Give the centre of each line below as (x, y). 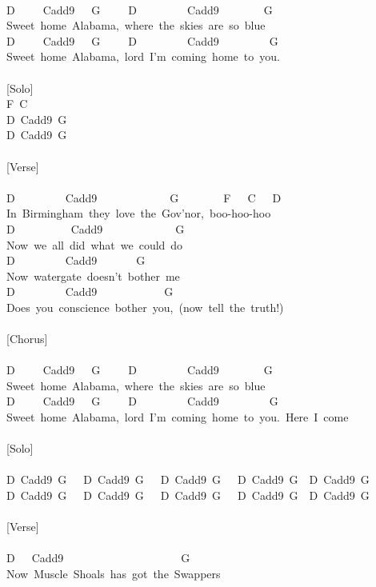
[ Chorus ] (27, 339)
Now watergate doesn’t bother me (93, 276)
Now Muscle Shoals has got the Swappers (114, 573)
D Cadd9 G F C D (144, 197)
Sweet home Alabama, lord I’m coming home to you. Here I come (178, 417)
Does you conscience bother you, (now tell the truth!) (145, 307)
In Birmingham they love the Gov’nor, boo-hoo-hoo (139, 213)
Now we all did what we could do (95, 244)
